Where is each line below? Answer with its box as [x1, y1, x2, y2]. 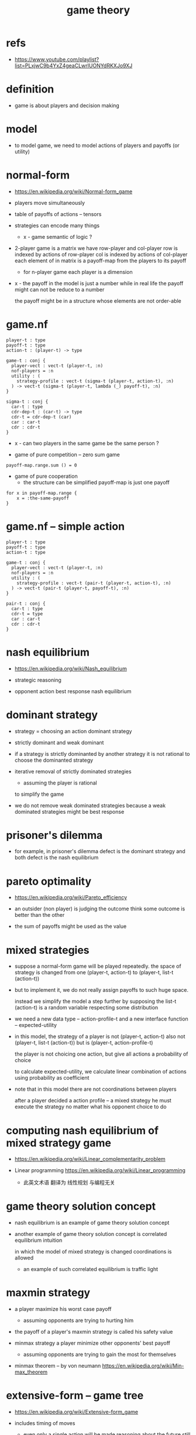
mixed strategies [6, 943, 90, 957]
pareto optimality [6, 875, 92, 888]
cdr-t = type [11, 611, 43, 617]
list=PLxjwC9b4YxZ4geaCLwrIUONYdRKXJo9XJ [14, 62, 133, 69]
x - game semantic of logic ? [23, 233, 92, 240]
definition [6, 83, 54, 96]
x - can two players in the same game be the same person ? [14, 440, 159, 447]
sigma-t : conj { [6, 399, 49, 405]
